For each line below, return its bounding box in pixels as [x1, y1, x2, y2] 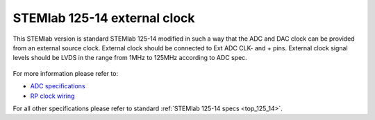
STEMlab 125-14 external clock [12, 10, 195, 26]
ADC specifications [30, 82, 86, 90]
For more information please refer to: [12, 69, 118, 77]
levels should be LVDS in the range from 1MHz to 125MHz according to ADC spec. [12, 54, 248, 62]
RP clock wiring [30, 92, 75, 100]
